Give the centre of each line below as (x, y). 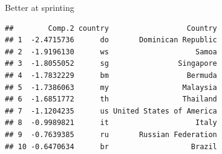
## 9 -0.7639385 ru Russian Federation (111, 134)
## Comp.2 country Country (111, 28)
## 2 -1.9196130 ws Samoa (111, 52)
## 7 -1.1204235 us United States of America (111, 111)
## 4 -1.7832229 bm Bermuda (111, 75)
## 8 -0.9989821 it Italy (111, 123)
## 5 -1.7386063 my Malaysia (111, 87)
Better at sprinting (40, 7)
